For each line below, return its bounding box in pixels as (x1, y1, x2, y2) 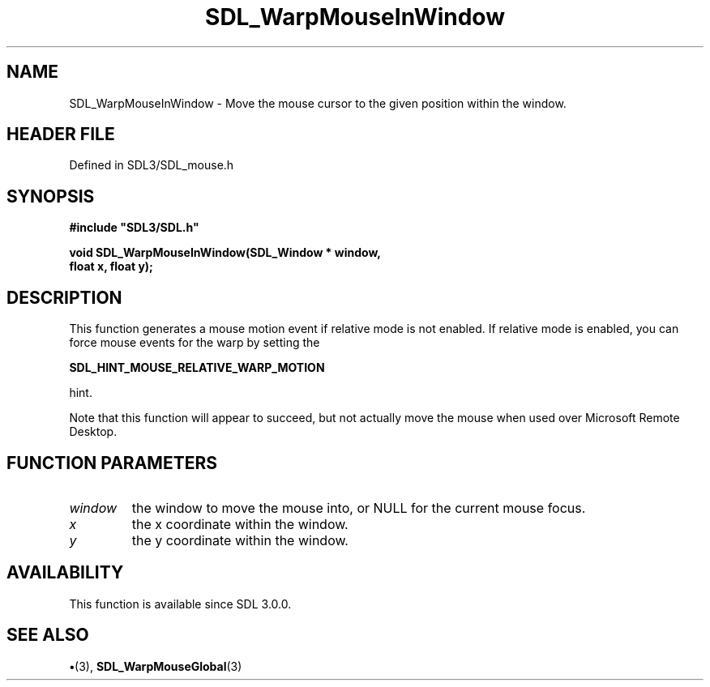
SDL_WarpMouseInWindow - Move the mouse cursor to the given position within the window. (69, 96, 567, 110)
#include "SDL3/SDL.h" (69, 220, 199, 235)
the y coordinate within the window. (131, 531, 349, 548)
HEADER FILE (6, 124, 115, 145)
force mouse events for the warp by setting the (69, 335, 320, 350)
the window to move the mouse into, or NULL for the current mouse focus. (131, 499, 586, 516)
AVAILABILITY (6, 562, 124, 583)
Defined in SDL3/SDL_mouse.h (69, 158, 234, 173)
